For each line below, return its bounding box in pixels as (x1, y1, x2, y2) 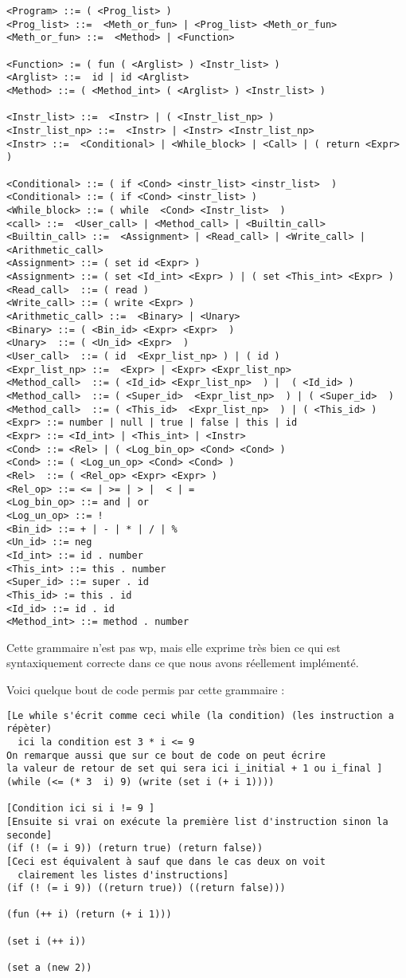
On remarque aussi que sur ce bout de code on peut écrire (6, 749, 326, 761)
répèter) (6, 723, 53, 735)
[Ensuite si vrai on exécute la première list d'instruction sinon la (6, 815, 388, 827)
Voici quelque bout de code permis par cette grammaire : (6, 681, 285, 698)
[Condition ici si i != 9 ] (6, 803, 155, 815)
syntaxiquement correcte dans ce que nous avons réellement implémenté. (6, 654, 359, 671)
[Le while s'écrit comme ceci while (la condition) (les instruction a (6, 709, 394, 721)
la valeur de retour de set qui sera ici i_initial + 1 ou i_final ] (6, 763, 383, 775)
